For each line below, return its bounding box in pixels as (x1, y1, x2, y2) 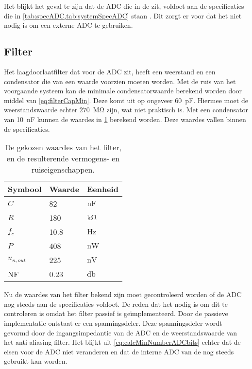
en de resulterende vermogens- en (6, 153, 120, 164)
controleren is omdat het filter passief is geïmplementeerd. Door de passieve (4, 308, 228, 318)
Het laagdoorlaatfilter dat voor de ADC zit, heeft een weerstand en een (4, 66, 216, 76)
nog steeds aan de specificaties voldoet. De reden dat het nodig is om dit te (4, 299, 228, 309)
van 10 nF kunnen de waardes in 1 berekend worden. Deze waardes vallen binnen (4, 114, 246, 124)
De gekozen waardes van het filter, (4, 141, 121, 153)
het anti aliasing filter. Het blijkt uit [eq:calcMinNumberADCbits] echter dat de (4, 337, 241, 347)
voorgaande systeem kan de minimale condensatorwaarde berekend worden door (4, 86, 242, 96)
